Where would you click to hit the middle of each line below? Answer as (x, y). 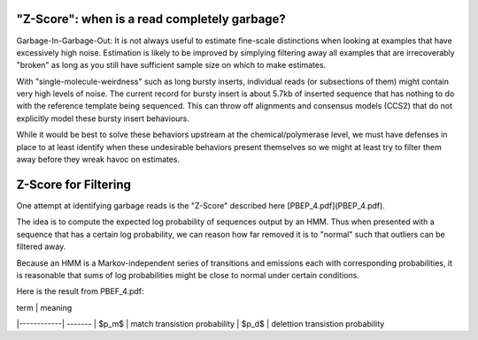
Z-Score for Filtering (74, 184)
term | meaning (44, 307)
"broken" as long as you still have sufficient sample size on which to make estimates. (171, 65)
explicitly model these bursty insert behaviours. (103, 118)
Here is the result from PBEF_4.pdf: (81, 291)
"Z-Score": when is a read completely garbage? (151, 19)
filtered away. (41, 246)
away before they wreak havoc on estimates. (98, 160)
